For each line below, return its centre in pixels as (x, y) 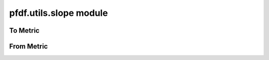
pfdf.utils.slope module (59, 13)
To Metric (24, 30)
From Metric (29, 46)
